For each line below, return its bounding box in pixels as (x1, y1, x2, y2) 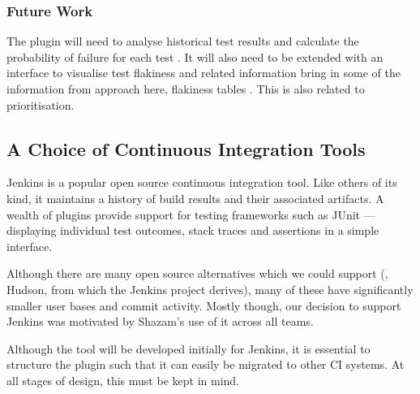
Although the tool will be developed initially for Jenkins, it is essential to (6, 340, 371, 357)
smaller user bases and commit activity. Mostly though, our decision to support (6, 297, 401, 314)
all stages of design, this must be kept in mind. (6, 371, 239, 388)
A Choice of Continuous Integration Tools (6, 136, 366, 161)
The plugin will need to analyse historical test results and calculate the (6, 32, 359, 50)
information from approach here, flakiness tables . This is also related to (6, 80, 365, 97)
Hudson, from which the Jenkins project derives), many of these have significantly (6, 280, 414, 297)
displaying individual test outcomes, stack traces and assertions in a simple (6, 222, 379, 239)
